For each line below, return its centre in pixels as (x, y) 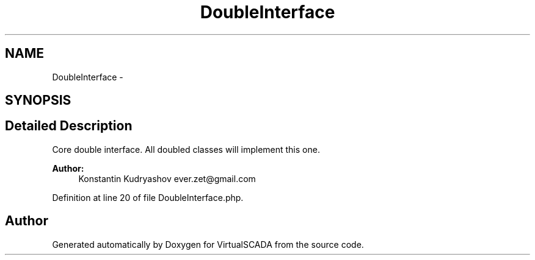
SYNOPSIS (38, 100)
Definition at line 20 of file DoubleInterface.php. (148, 197)
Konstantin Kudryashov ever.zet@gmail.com (167, 178)
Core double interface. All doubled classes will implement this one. (186, 149)
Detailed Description (69, 126)
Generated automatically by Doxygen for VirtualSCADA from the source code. (208, 244)
